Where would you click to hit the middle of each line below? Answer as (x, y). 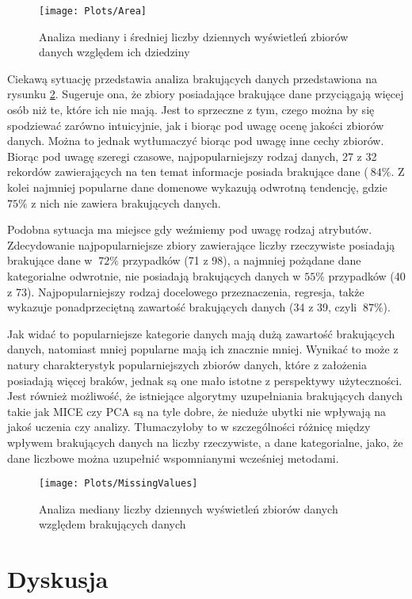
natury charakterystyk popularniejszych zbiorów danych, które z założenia (187, 364)
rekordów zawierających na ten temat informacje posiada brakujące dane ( (188, 172)
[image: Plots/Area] (93, 11)
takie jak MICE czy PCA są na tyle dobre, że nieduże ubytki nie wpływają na (197, 411)
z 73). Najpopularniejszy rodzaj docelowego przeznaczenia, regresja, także (186, 291)
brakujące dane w (50, 260)
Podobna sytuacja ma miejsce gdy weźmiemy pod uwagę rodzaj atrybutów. (190, 229)
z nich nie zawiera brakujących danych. (126, 202)
